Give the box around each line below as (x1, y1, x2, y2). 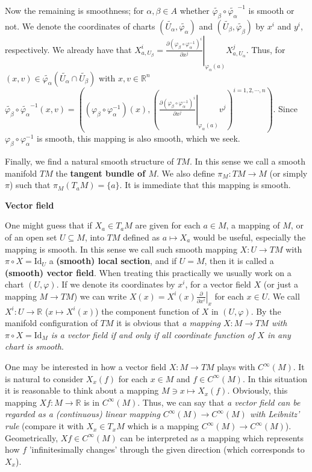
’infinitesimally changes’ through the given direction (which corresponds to (29, 443, 305, 456)
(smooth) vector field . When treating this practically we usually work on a (5, 266, 292, 278)
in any (267, 328, 291, 341)
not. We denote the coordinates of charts (5, 19, 155, 32)
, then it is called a (204, 254, 274, 267)
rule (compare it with (5, 420, 84, 432)
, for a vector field (185, 278, 251, 291)
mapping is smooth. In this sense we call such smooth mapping (5, 242, 237, 255)
